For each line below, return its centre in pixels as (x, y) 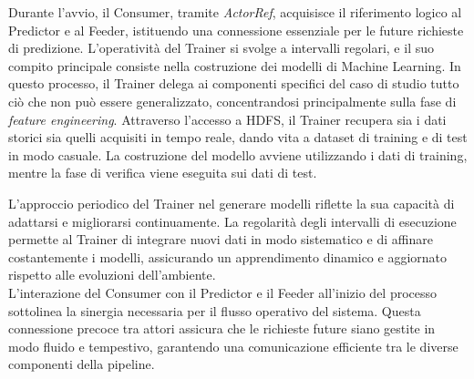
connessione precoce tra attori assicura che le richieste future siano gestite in (222, 328)
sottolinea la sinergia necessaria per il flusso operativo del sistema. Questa (215, 310)
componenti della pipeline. (82, 364)
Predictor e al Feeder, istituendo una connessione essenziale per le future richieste (236, 30)
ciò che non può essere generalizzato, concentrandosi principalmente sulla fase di (232, 101)
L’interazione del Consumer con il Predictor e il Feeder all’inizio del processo (223, 292)
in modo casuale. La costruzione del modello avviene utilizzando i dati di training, (238, 154)
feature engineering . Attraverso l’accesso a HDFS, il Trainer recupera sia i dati (227, 119)
